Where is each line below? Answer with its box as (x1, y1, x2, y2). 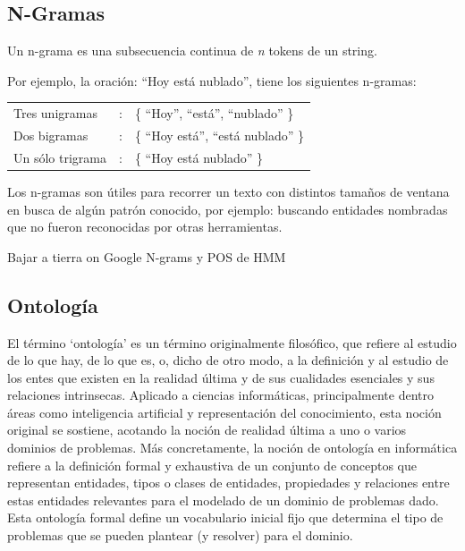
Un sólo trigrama (13, 148, 106, 166)
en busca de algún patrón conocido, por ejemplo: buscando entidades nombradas (7, 199, 448, 218)
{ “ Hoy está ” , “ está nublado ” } (134, 125, 305, 144)
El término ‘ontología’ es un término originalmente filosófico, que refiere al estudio (7, 333, 457, 352)
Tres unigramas (13, 104, 97, 123)
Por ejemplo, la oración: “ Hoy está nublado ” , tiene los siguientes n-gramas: (7, 71, 417, 89)
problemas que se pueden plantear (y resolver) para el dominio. (7, 526, 353, 545)
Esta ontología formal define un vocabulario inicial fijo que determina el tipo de (7, 508, 444, 527)
